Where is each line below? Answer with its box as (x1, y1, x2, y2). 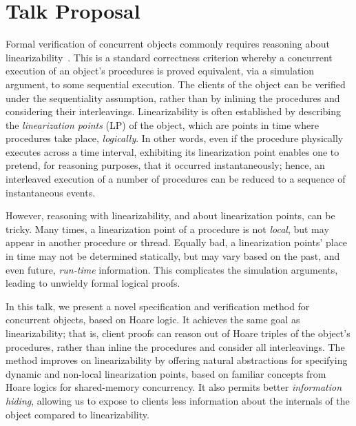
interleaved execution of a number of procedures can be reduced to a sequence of (6, 172, 346, 186)
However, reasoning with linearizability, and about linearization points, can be (6, 208, 335, 223)
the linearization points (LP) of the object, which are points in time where (6, 117, 319, 132)
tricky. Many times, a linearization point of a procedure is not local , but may (6, 221, 329, 236)
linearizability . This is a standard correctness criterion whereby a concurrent (6, 50, 333, 64)
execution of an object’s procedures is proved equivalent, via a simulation (6, 63, 315, 78)
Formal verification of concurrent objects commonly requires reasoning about (6, 37, 330, 51)
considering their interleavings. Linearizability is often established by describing (6, 104, 342, 119)
